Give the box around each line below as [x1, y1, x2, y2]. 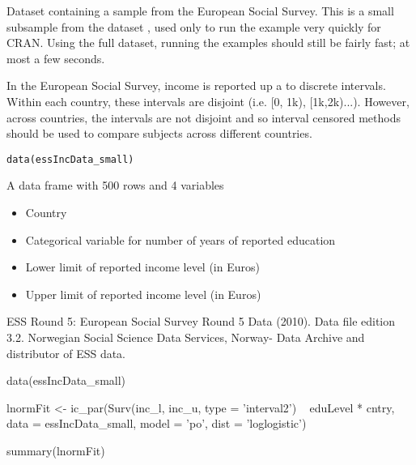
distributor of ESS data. [6, 344, 126, 361]
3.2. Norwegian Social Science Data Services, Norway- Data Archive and [6, 328, 365, 345]
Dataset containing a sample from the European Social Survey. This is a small [6, 2, 394, 19]
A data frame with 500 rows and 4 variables [6, 177, 224, 194]
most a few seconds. [6, 49, 105, 66]
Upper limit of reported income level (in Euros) [25, 285, 261, 302]
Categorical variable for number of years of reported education [25, 231, 336, 248]
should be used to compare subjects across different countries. [6, 125, 312, 142]
